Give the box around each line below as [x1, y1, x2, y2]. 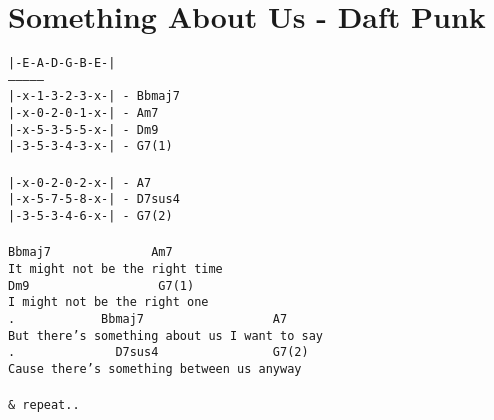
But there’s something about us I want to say [8, 328, 323, 343]
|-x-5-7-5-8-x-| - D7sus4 [8, 192, 180, 207]
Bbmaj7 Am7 [8, 245, 173, 260]
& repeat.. [8, 398, 80, 413]
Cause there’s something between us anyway [8, 361, 302, 376]
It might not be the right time [8, 261, 223, 276]
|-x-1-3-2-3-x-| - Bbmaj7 [8, 89, 180, 104]
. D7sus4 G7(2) [8, 345, 309, 360]
